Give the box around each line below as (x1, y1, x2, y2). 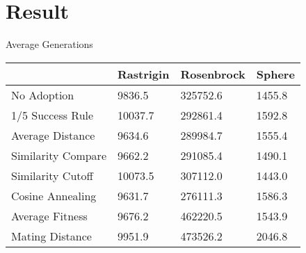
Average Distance (11, 126, 95, 143)
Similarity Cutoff (11, 167, 93, 183)
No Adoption (11, 86, 74, 103)
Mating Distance (11, 227, 92, 244)
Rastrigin (118, 65, 170, 82)
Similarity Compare (11, 147, 106, 163)
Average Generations (6, 37, 93, 51)
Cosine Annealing (11, 187, 97, 204)
